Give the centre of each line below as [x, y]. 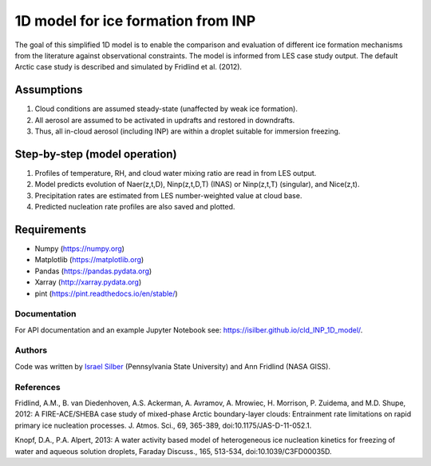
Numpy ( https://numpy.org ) [80, 249]
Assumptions [49, 90]
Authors [31, 350]
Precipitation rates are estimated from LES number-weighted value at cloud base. [168, 195]
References [38, 387]
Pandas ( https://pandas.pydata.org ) [93, 271]
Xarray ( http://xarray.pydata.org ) [88, 282]
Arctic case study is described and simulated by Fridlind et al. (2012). [129, 67]
